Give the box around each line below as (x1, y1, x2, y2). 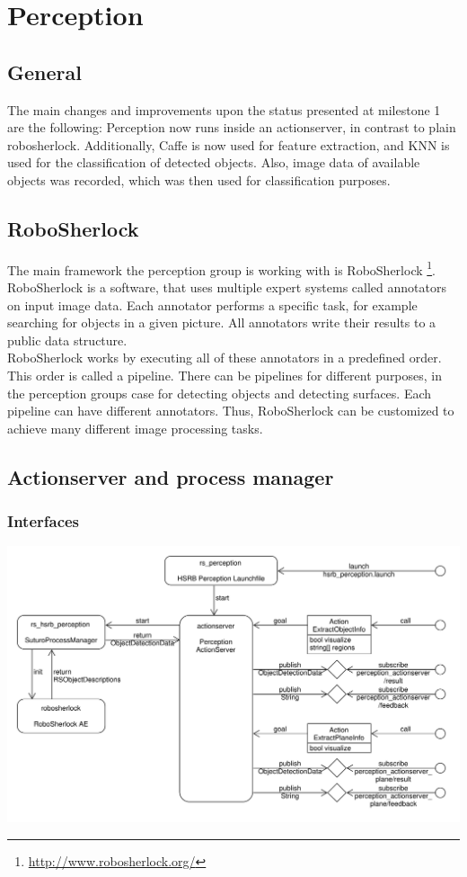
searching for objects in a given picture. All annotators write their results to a (7, 313, 436, 332)
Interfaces (7, 510, 80, 532)
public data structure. (7, 330, 128, 349)
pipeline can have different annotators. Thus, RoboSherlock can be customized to (7, 401, 454, 420)
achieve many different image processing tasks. (7, 418, 263, 437)
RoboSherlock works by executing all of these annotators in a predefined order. (7, 348, 442, 367)
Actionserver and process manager (7, 462, 334, 490)
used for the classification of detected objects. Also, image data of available (7, 153, 420, 172)
